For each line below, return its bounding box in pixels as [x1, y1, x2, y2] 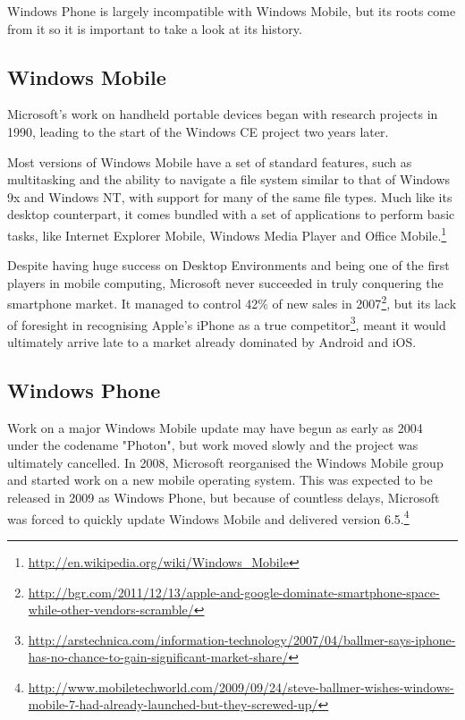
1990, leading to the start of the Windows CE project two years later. [7, 122, 389, 140]
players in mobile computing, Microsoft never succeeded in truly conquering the [7, 273, 444, 292]
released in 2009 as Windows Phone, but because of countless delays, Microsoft [7, 488, 440, 507]
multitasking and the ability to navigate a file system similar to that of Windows [7, 170, 451, 189]
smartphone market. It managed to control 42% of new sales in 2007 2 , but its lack [7, 292, 457, 313]
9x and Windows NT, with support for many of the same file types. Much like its [7, 187, 452, 206]
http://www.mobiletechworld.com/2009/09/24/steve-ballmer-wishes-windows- [28, 677, 454, 696]
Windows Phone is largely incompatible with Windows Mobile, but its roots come [7, 2, 456, 20]
